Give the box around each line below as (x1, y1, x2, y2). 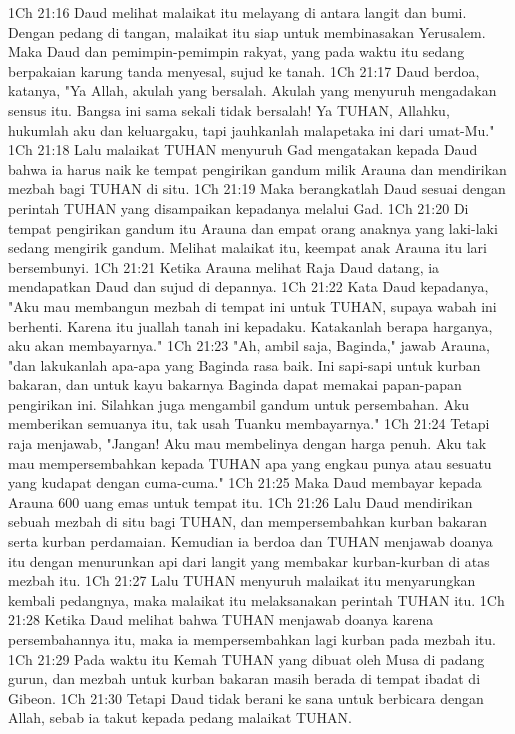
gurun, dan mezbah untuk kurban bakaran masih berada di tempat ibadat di (8, 668, 481, 689)
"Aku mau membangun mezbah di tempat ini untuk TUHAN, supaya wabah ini (8, 295, 497, 316)
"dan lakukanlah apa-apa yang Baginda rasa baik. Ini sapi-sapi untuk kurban (8, 354, 481, 375)
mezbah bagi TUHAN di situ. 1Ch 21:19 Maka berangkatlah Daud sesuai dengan (8, 178, 506, 199)
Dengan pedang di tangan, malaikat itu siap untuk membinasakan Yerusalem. (8, 21, 486, 42)
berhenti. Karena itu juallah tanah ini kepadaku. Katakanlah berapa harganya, (8, 315, 493, 336)
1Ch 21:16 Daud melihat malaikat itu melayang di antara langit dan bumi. (8, 2, 467, 22)
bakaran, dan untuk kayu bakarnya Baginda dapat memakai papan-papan (8, 374, 462, 395)
